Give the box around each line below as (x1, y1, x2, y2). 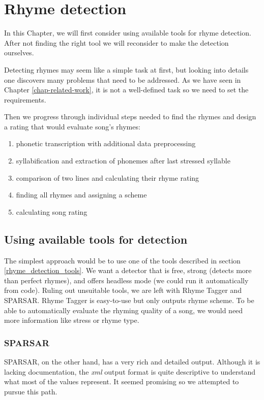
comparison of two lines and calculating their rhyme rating (16, 172, 199, 183)
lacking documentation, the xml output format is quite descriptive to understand (4, 366, 256, 377)
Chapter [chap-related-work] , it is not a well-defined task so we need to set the (4, 84, 249, 95)
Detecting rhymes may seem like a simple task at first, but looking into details (4, 64, 249, 75)
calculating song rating (16, 206, 87, 217)
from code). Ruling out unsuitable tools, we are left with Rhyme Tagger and (4, 285, 242, 295)
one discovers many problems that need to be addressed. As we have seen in (4, 74, 241, 85)
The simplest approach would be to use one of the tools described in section (4, 255, 241, 265)
